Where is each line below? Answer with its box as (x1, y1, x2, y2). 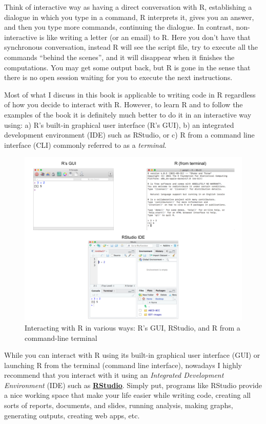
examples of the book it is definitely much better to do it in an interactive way (4, 109, 252, 120)
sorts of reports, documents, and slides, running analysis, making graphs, (4, 400, 233, 411)
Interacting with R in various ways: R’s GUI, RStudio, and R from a (25, 322, 240, 333)
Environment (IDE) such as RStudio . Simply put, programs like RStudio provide (4, 379, 262, 390)
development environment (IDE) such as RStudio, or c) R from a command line (4, 129, 255, 140)
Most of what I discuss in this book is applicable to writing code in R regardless (4, 89, 256, 100)
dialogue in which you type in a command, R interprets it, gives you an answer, (4, 11, 254, 22)
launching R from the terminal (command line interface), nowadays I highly (4, 359, 242, 370)
